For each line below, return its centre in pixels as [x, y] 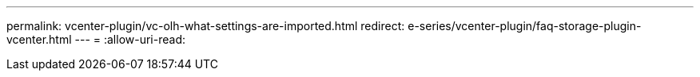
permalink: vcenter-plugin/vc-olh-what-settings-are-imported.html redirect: [206, 26]
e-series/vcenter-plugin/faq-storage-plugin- [525, 26]
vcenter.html [39, 39]
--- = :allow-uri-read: [130, 39]
